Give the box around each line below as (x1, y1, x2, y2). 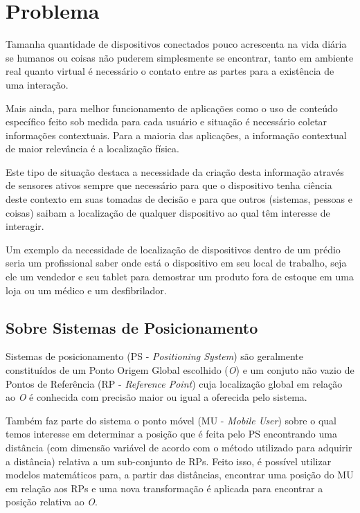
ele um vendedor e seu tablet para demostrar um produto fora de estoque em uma (6, 269, 354, 284)
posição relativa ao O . (6, 494, 98, 509)
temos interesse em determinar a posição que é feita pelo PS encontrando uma (6, 426, 337, 441)
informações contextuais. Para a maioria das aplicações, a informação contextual (6, 127, 347, 142)
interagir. (6, 219, 44, 233)
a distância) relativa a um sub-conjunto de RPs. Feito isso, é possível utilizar (6, 453, 332, 468)
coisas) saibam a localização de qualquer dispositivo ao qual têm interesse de (6, 205, 330, 219)
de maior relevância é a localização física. (6, 141, 179, 156)
